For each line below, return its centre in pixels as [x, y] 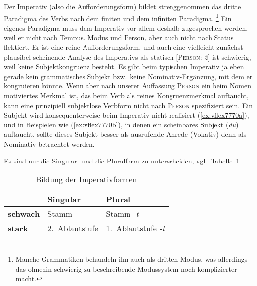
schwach [24, 214]
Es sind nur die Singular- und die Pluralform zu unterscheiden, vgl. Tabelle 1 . [123, 160]
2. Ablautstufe [73, 228]
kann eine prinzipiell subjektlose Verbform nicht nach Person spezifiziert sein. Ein [128, 105]
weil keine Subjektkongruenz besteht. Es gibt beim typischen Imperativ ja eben [124, 66]
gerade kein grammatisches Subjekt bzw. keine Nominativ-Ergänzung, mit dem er [128, 76]
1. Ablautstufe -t [135, 228]
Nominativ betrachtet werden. [49, 143]
